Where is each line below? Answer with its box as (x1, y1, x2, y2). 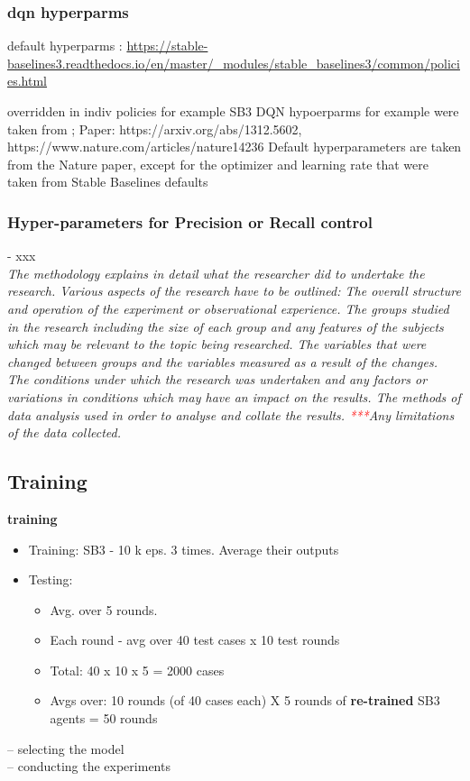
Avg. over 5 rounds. (50, 600, 158, 619)
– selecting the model (7, 739, 124, 758)
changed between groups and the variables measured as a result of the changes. (7, 352, 438, 371)
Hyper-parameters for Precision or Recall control (7, 210, 373, 233)
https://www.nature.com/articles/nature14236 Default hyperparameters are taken (7, 137, 462, 156)
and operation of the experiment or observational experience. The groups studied (7, 299, 449, 317)
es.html (7, 71, 48, 90)
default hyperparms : (7, 36, 123, 55)
